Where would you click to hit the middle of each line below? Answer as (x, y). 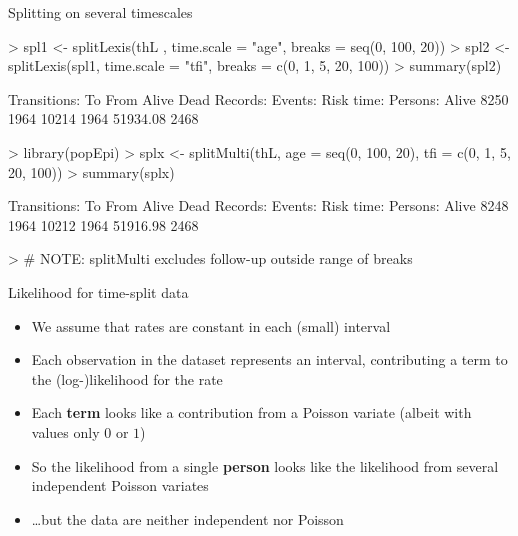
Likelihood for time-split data (98, 291)
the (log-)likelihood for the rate (127, 378)
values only (65, 431)
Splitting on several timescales (100, 12)
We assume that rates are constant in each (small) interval (211, 325)
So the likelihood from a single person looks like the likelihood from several (265, 465)
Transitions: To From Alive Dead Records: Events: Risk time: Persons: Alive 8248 (258, 205)
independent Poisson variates (120, 485)
